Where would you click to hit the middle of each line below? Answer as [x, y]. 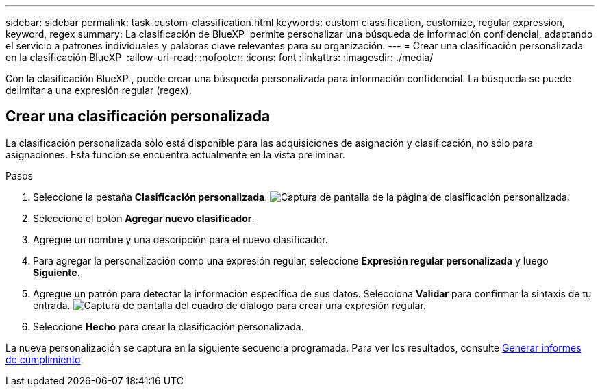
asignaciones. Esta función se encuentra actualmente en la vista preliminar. [175, 154]
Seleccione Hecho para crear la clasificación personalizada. [168, 326]
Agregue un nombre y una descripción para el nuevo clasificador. [180, 239]
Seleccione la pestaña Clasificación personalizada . [150, 197]
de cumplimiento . [45, 359]
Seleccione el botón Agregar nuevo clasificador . [144, 218]
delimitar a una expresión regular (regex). [99, 90]
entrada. [52, 305]
